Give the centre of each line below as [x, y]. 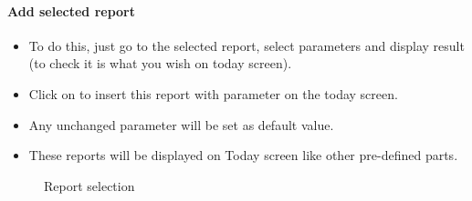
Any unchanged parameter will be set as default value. [181, 124]
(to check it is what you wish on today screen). [160, 63]
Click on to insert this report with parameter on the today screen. [213, 93]
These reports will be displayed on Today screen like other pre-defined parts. [243, 155]
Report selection [89, 185]
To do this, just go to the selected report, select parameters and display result [246, 45]
